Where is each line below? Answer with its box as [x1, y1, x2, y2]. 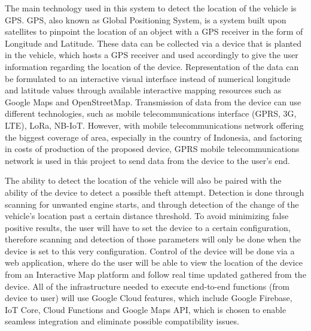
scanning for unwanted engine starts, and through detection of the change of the [5, 198, 299, 210]
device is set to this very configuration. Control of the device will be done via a [5, 244, 295, 257]
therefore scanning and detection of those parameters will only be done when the [5, 233, 301, 245]
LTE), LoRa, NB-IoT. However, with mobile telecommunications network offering [5, 119, 304, 131]
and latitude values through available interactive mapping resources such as [5, 84, 282, 96]
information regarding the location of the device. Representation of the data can [5, 60, 299, 72]
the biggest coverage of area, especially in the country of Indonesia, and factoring [5, 130, 302, 143]
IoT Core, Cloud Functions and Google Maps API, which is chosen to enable [5, 303, 286, 315]
